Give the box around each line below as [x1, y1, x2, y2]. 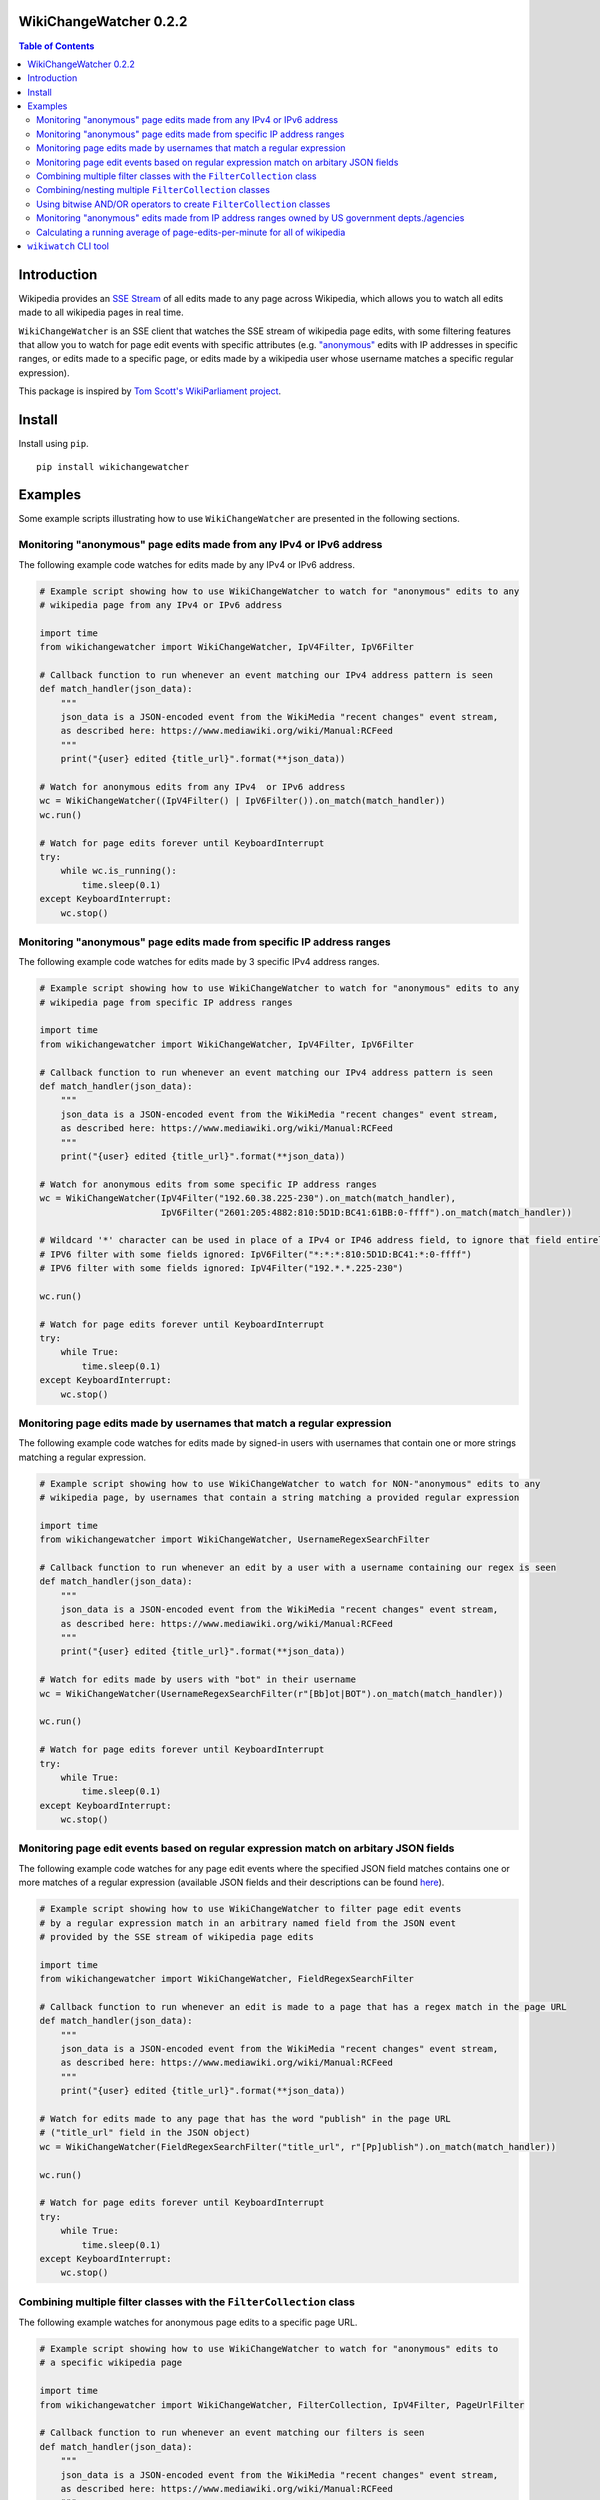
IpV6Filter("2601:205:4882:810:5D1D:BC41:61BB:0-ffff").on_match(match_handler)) [160, 1206, 572, 1218]
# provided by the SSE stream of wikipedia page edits [39, 1931, 314, 1942]
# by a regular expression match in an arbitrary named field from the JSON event [39, 1917, 457, 1929]
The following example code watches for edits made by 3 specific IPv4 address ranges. [18, 956, 380, 968]
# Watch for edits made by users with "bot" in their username [39, 1674, 357, 1685]
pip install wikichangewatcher [36, 461, 190, 472]
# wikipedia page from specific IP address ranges [39, 996, 294, 1008]
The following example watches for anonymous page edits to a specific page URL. [18, 2316, 358, 2329]
